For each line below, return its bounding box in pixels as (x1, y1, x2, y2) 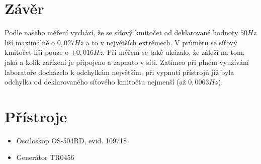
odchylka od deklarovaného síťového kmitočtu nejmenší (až (5, 76, 186, 87)
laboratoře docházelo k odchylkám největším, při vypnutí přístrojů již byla (5, 66, 234, 77)
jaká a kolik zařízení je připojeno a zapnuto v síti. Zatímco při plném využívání (5, 56, 249, 67)
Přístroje (5, 106, 67, 126)
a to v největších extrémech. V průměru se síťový (85, 37, 237, 47)
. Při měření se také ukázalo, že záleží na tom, (103, 47, 245, 57)
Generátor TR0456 (16, 152, 74, 162)
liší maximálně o (5, 37, 55, 47)
